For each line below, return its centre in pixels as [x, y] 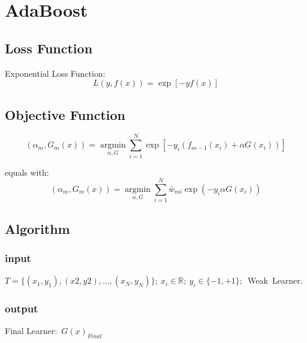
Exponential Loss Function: [55, 73]
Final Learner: [31, 331]
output [22, 309]
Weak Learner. [275, 280]
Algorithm [37, 228]
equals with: [27, 172]
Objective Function [65, 114]
